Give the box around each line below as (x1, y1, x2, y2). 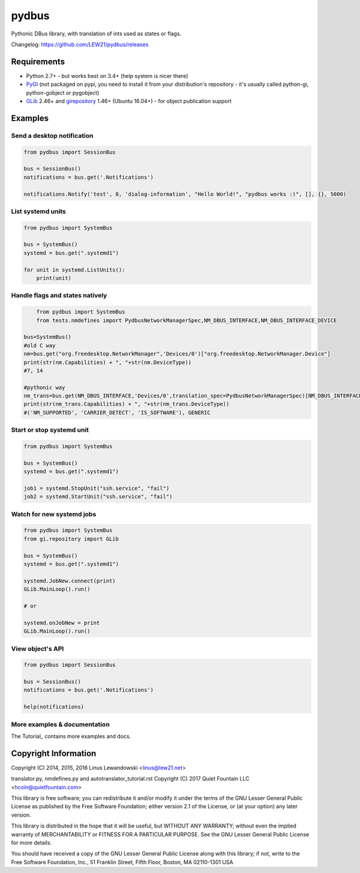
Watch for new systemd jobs (11, 510, 97, 518)
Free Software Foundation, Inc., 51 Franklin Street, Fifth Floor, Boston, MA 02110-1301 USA (11, 858, 233, 866)
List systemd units (11, 207, 66, 215)
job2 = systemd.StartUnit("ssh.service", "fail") (23, 493, 173, 500)
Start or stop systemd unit (11, 426, 89, 434)
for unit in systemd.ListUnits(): (23, 266, 125, 273)
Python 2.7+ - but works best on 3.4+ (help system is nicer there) (26, 72, 188, 79)
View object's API (11, 645, 64, 653)
